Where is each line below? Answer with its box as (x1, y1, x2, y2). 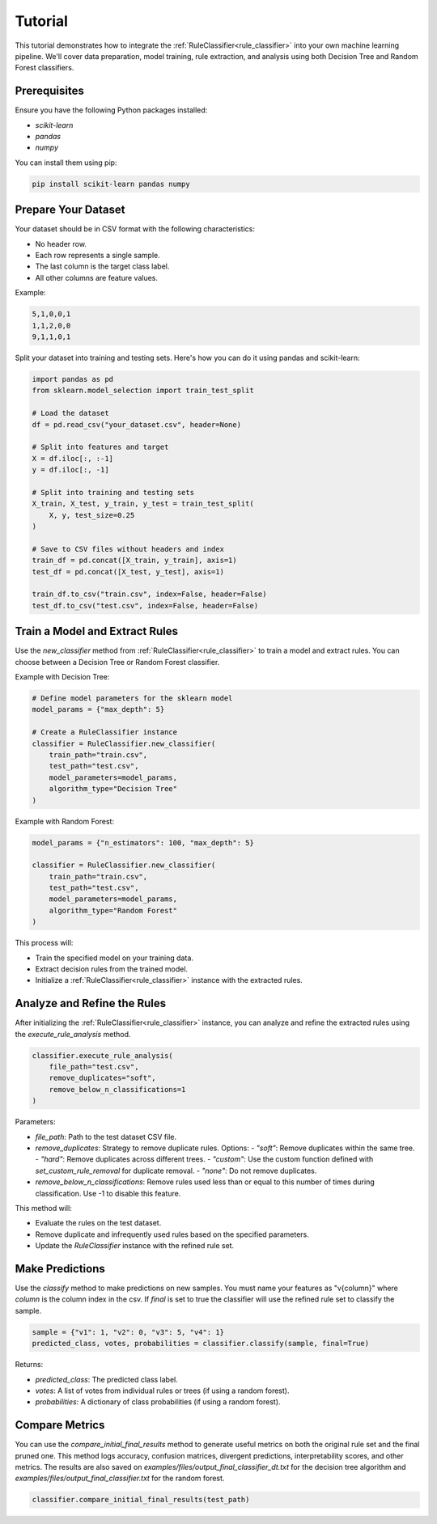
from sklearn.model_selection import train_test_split (32, 386, 254, 396)
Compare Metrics (15, 1418, 105, 1432)
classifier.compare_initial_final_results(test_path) (32, 1495, 250, 1505)
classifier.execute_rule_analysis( (32, 1051, 173, 1060)
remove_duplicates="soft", (49, 1073, 157, 1083)
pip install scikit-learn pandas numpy (32, 179, 190, 188)
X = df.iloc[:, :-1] (32, 454, 113, 463)
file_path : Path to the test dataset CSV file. (35, 1132, 177, 1141)
